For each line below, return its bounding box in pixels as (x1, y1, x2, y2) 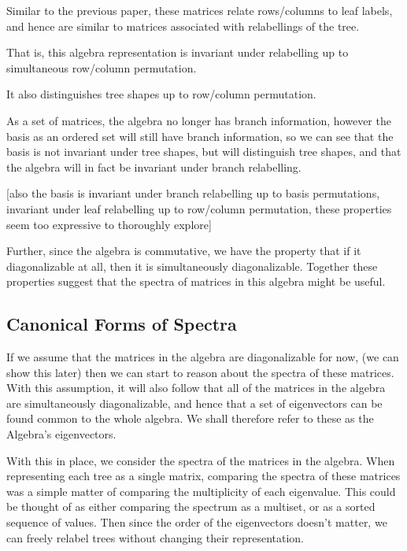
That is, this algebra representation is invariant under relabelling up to (6, 44, 349, 61)
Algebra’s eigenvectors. (6, 426, 117, 442)
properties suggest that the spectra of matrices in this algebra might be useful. (6, 273, 386, 290)
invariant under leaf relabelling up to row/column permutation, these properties (6, 200, 392, 216)
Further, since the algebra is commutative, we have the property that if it (6, 242, 361, 259)
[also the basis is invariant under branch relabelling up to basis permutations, (6, 185, 380, 202)
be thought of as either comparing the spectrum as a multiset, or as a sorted (6, 498, 376, 515)
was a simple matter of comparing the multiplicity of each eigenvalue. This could (6, 483, 396, 499)
